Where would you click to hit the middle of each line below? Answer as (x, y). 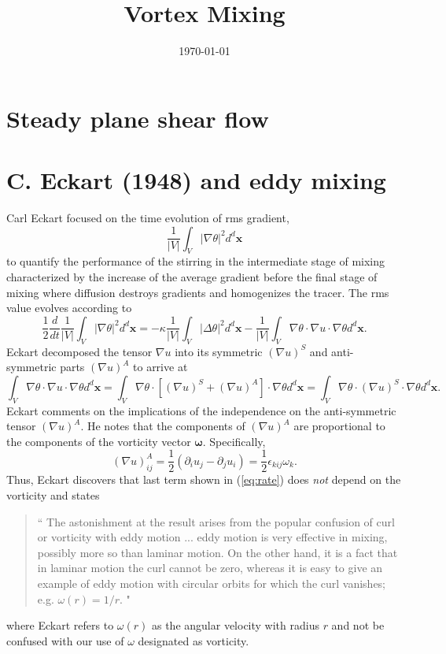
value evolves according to (69, 308)
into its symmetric (219, 351)
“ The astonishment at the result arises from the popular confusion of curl (216, 521)
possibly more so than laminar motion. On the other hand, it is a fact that (217, 552)
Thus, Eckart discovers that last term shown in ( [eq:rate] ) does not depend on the (204, 479)
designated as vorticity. (194, 640)
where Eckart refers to (60, 625)
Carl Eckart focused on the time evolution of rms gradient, (148, 218)
